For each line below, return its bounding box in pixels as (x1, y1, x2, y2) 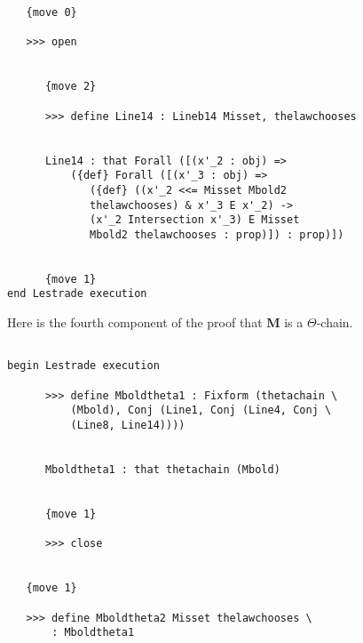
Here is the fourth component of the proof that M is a (7, 313, 304, 332)
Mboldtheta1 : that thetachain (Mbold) (44, 462, 280, 476)
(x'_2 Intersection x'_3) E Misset (90, 213, 300, 227)
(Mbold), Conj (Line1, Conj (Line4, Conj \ (70, 404, 332, 417)
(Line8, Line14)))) (70, 419, 185, 431)
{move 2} (44, 80, 97, 93)
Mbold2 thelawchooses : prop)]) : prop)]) (90, 228, 344, 241)
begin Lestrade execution (7, 359, 160, 373)
